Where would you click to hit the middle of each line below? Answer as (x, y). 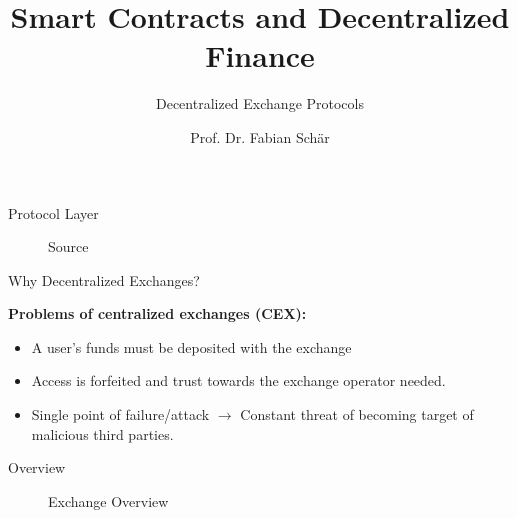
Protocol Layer (53, 212)
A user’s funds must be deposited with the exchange (191, 346)
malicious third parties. (102, 433)
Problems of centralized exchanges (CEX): (157, 313)
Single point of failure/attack (120, 414)
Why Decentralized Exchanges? (104, 279)
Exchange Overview (108, 500)
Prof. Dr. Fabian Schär (260, 136)
